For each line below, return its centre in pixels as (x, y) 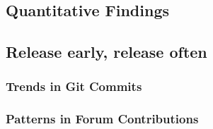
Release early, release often (106, 52)
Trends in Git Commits (74, 86)
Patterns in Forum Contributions (102, 119)
